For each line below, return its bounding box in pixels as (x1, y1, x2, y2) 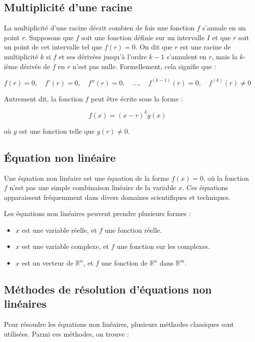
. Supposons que (25, 32, 74, 42)
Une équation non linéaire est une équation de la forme (4, 172, 169, 183)
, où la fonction (203, 172, 249, 183)
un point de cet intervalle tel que (4, 42, 102, 52)
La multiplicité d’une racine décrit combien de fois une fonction (4, 23, 195, 33)
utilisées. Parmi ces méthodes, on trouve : (4, 328, 129, 339)
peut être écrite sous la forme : (91, 93, 183, 103)
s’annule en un (202, 23, 246, 33)
